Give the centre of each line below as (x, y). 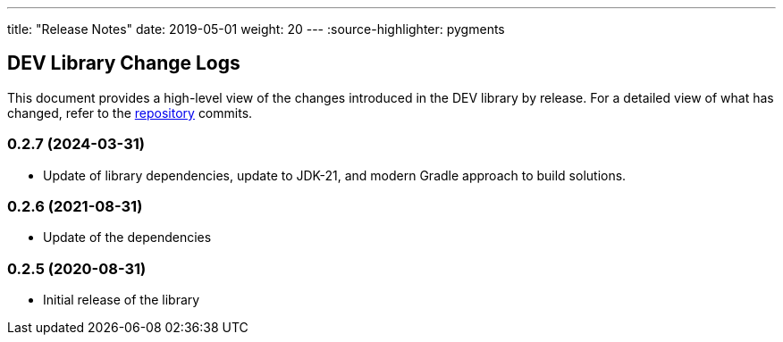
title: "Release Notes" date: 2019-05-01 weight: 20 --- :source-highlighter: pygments (256, 29)
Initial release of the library (122, 300)
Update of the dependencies (127, 238)
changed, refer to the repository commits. (130, 113)
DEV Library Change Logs (124, 63)
